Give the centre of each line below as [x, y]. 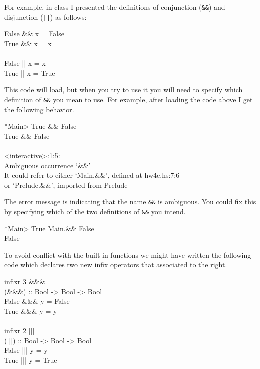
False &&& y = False [37, 301]
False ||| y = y [26, 350]
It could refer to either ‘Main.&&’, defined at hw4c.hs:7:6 [92, 175]
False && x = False [34, 33]
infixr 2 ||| [19, 330]
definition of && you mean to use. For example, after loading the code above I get [128, 99]
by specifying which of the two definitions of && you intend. [95, 211]
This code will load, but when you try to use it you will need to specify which [123, 89]
